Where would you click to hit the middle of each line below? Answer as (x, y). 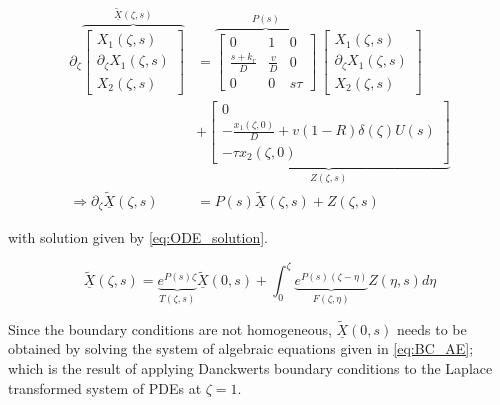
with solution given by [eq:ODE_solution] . (138, 237)
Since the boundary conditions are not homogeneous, (170, 328)
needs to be (432, 328)
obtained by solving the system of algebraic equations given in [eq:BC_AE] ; (241, 348)
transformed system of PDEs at (105, 387)
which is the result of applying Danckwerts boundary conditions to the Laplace (250, 368)
